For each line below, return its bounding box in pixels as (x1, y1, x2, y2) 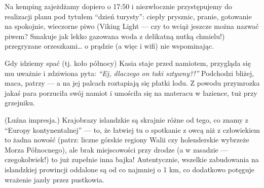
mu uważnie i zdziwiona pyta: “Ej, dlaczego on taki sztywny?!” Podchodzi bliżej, (5, 67, 254, 78)
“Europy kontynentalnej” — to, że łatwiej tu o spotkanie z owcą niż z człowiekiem (5, 124, 260, 135)
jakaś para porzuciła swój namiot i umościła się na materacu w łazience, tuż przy (5, 87, 257, 98)
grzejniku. (5, 97, 35, 108)
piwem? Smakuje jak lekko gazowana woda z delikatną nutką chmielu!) (5, 30, 225, 41)
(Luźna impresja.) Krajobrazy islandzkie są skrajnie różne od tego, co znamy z (5, 114, 248, 125)
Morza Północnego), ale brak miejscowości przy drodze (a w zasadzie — (5, 144, 228, 155)
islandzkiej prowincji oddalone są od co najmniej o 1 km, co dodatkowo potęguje (5, 164, 254, 174)
